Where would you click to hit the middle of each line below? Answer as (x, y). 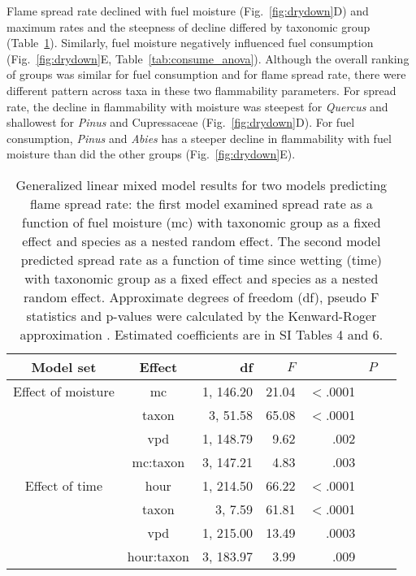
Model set (64, 366)
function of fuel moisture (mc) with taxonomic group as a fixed (201, 222)
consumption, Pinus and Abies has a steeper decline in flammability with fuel (199, 138)
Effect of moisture (64, 391)
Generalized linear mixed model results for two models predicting (201, 184)
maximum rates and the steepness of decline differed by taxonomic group (188, 26)
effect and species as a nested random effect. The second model (201, 240)
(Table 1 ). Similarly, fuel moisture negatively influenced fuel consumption (190, 43)
